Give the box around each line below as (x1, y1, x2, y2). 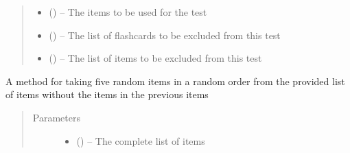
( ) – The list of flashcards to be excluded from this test (49, 27, 281, 42)
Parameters (32, 110, 80, 124)
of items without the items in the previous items (5, 87, 209, 102)
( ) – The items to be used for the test (49, 5, 207, 19)
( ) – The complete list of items (76, 133, 205, 148)
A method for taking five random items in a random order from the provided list (5, 73, 345, 88)
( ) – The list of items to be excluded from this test (49, 51, 262, 65)
